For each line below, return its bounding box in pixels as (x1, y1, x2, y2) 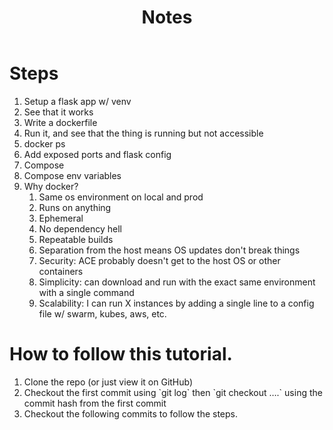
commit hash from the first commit (23, 397, 167, 409)
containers (38, 265, 84, 277)
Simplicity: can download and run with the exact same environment (38, 276, 316, 288)
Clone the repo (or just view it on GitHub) (23, 376, 194, 388)
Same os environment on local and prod (38, 191, 204, 203)
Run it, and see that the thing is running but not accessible (23, 127, 264, 139)
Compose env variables (23, 169, 122, 181)
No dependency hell (38, 222, 122, 235)
